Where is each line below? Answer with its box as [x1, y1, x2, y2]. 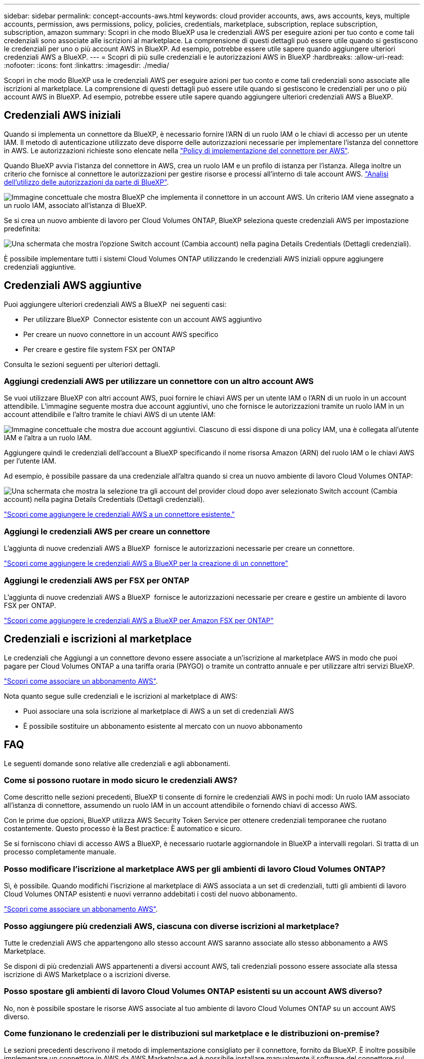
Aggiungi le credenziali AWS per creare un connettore [4, 526, 210, 536]
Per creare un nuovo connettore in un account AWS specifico [23, 330, 218, 338]
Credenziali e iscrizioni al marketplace [4, 633, 192, 645]
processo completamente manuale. [4, 848, 116, 856]
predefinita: [4, 224, 41, 233]
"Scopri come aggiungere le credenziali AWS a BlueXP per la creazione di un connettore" [4, 559, 288, 568]
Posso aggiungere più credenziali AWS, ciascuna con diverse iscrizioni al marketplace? [4, 921, 339, 931]
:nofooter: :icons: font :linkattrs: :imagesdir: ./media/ [4, 61, 169, 69]
